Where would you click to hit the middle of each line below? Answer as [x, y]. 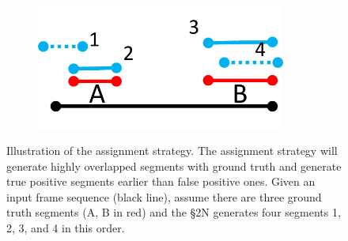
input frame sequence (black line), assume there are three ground [164, 196]
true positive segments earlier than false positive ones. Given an [161, 181]
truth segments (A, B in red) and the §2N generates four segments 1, [174, 212]
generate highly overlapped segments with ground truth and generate [174, 166]
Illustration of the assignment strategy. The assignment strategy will [172, 151]
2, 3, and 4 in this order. [66, 228]
